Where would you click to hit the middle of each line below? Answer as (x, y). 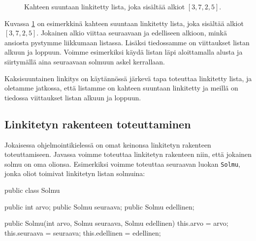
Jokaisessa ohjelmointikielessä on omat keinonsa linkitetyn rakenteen (108, 144)
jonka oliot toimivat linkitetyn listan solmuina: (75, 173)
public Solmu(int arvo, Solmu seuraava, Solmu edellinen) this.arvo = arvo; (116, 223)
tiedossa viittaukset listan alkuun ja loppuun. (73, 97)
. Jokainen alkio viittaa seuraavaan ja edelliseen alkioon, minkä (132, 33)
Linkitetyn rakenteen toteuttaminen (98, 124)
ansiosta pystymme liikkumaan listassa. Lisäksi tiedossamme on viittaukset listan (127, 42)
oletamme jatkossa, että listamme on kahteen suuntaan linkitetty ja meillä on (121, 88)
